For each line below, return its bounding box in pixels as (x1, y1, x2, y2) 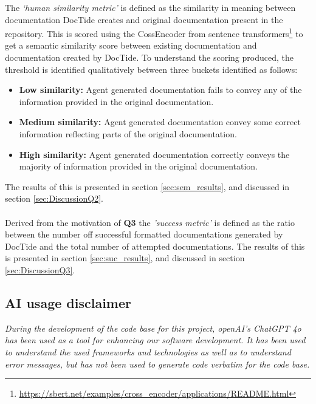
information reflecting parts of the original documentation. (19, 128, 237, 140)
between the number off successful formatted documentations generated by (5, 228, 283, 241)
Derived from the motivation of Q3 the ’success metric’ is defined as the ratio (5, 216, 295, 228)
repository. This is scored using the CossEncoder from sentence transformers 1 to (5, 26, 303, 39)
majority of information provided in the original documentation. (19, 160, 258, 173)
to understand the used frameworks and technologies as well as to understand (5, 345, 291, 358)
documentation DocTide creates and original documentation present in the (5, 13, 283, 26)
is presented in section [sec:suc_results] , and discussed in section (5, 252, 245, 264)
